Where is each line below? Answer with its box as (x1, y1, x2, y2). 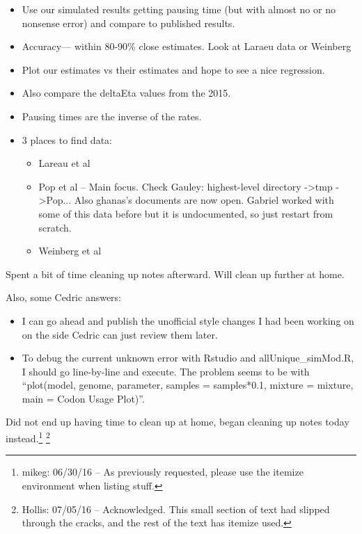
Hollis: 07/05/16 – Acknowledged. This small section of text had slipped (22, 501, 330, 516)
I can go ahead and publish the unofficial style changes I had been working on (22, 313, 354, 327)
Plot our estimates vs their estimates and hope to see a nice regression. (22, 62, 325, 76)
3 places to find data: (22, 132, 112, 147)
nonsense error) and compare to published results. (22, 15, 235, 30)
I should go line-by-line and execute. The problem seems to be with (22, 364, 310, 378)
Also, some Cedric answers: (6, 290, 122, 305)
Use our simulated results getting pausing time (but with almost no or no (22, 2, 336, 16)
